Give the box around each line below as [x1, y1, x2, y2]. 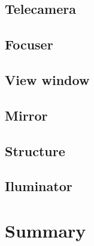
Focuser [5, 35, 53, 54]
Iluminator [5, 177, 72, 195]
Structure [5, 141, 65, 160]
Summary [5, 218, 86, 242]
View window [5, 70, 90, 89]
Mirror [5, 106, 48, 124]
